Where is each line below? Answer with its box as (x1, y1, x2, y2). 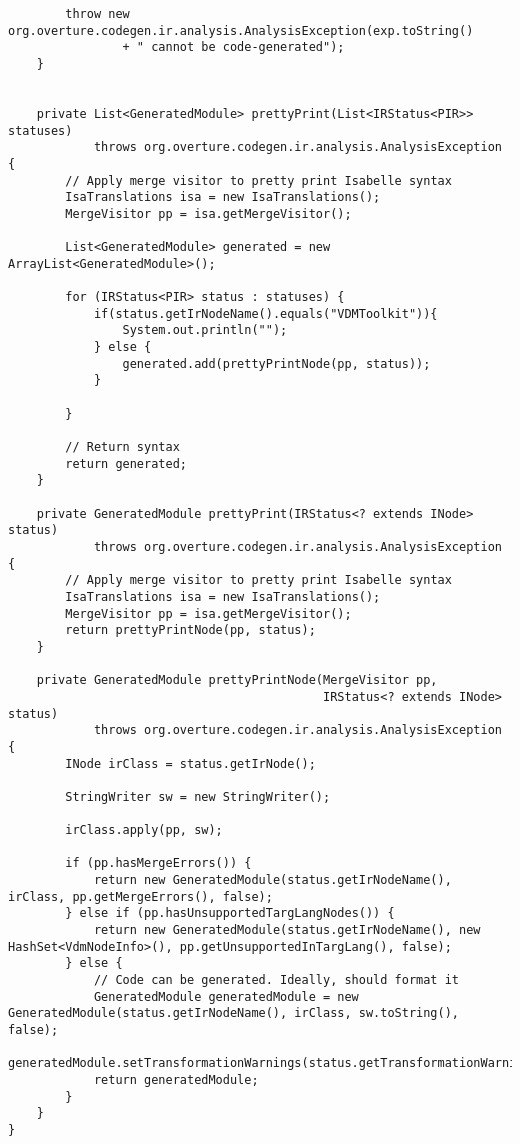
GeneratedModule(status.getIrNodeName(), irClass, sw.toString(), (8, 1006, 460, 1021)
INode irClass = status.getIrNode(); (65, 756, 316, 771)
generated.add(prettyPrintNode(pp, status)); (122, 356, 431, 371)
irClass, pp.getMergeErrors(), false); (8, 889, 273, 904)
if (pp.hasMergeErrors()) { (65, 856, 252, 871)
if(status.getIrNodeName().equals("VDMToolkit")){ (93, 306, 438, 321)
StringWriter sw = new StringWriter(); (65, 789, 331, 804)
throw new (65, 7, 130, 21)
